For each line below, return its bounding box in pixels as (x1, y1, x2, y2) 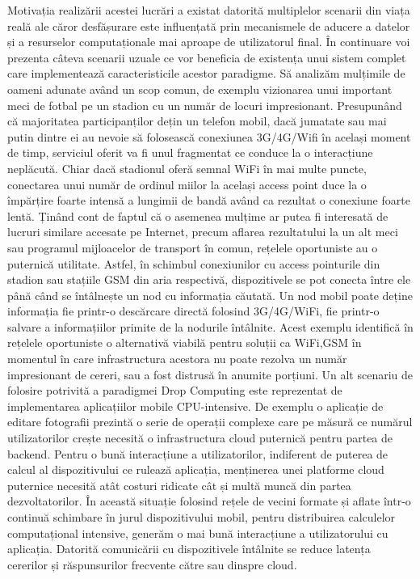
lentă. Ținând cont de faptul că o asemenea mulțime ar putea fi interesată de (7, 207, 388, 224)
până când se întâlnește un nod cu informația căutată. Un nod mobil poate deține (7, 286, 413, 303)
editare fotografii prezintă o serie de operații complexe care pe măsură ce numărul (7, 413, 413, 430)
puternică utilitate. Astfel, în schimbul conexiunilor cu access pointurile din (7, 255, 380, 272)
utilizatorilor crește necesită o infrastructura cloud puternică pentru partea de (7, 429, 393, 446)
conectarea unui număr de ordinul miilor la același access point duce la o (7, 175, 367, 192)
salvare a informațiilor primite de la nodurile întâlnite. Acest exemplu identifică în (7, 318, 414, 335)
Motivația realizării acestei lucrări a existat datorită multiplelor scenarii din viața (7, 2, 410, 18)
